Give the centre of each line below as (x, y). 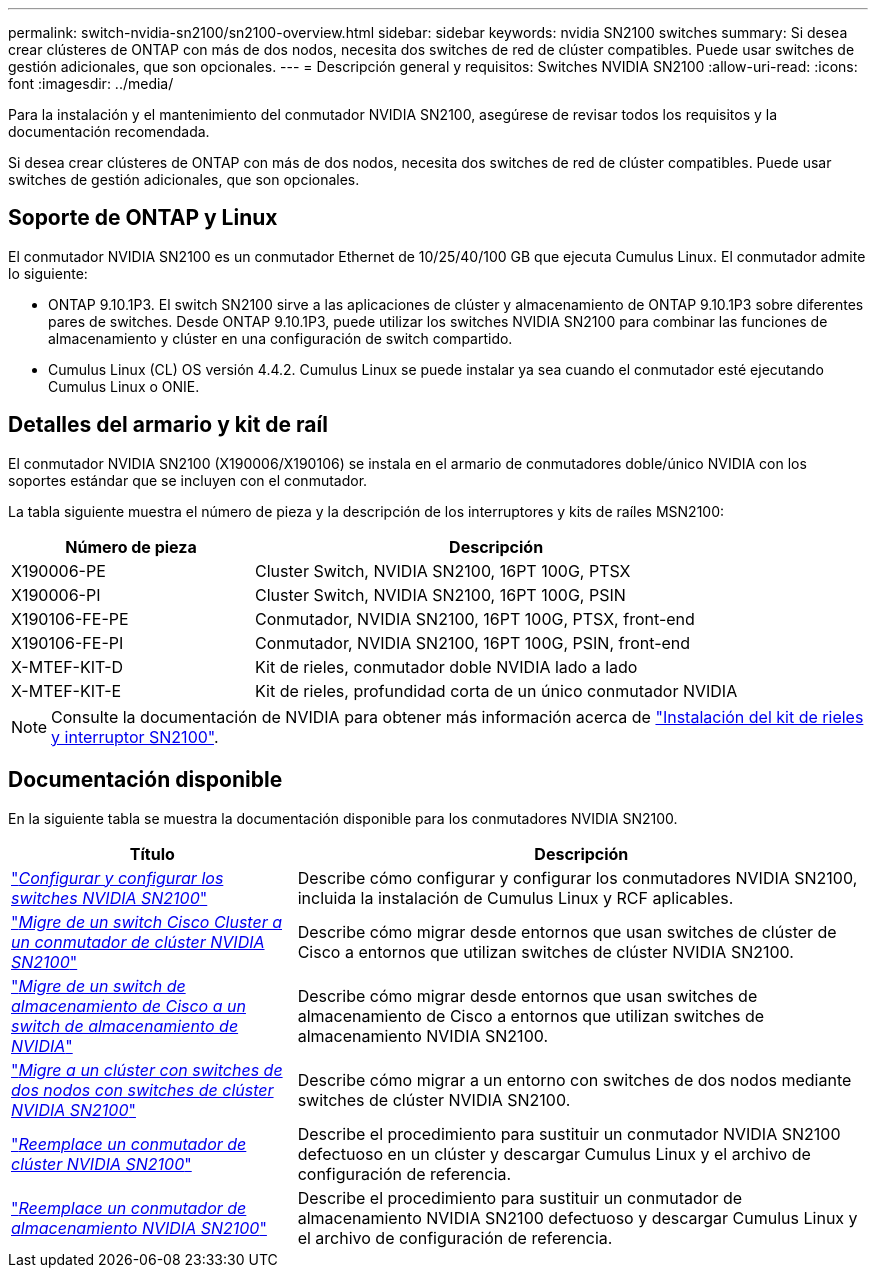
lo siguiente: (48, 273)
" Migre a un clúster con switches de (147, 1069)
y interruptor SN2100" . (135, 736)
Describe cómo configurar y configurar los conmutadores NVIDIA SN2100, (577, 877)
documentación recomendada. (109, 131)
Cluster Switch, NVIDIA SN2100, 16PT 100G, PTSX (443, 570)
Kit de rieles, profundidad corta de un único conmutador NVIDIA (496, 690)
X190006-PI (56, 594)
